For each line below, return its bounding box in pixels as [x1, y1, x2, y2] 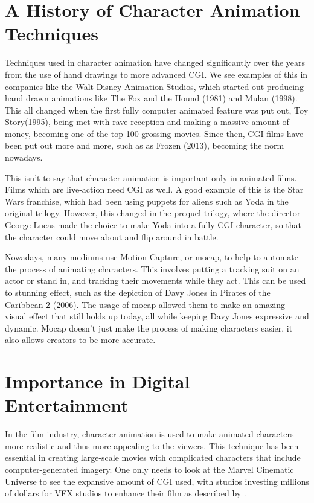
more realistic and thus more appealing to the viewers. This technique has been [5, 439, 299, 452]
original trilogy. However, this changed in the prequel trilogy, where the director [5, 207, 301, 219]
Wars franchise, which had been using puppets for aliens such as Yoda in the [5, 194, 289, 207]
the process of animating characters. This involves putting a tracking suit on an [5, 262, 300, 275]
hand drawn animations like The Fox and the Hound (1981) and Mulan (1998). [5, 92, 298, 104]
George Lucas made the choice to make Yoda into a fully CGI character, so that [5, 219, 301, 231]
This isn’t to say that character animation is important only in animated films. [5, 171, 297, 184]
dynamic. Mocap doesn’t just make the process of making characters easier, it [5, 321, 293, 334]
